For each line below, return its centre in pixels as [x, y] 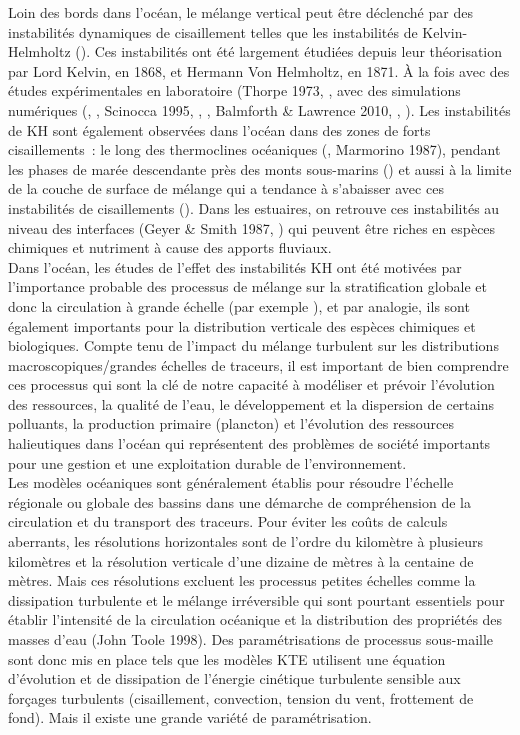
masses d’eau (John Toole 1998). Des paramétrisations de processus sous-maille [251, 639]
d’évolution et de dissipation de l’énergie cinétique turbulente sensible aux [234, 678]
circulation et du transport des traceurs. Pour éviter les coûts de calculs [228, 521]
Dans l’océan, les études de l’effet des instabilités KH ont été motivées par [235, 266]
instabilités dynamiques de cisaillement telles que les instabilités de [213, 31]
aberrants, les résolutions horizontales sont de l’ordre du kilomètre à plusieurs [245, 541]
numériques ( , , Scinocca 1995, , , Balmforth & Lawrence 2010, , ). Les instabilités [259, 109]
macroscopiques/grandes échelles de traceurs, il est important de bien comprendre [258, 364]
